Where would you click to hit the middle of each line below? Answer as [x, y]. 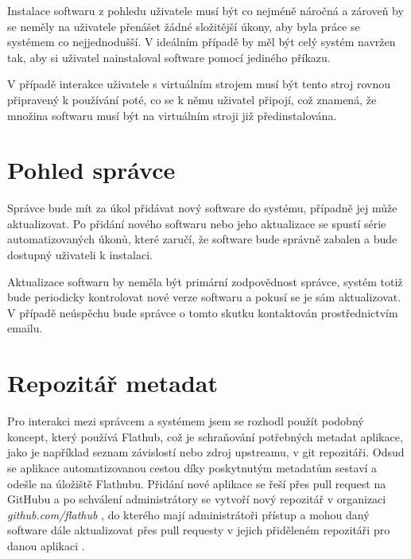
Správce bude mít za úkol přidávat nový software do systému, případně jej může [202, 208]
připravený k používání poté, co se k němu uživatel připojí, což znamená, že [192, 99]
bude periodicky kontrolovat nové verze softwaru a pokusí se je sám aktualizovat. [204, 297]
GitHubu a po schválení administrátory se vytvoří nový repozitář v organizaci [197, 499]
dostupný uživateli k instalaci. [80, 255]
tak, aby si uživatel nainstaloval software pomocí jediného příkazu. [169, 57]
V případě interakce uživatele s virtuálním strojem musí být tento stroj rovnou [199, 84]
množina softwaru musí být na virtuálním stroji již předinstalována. [172, 115]
